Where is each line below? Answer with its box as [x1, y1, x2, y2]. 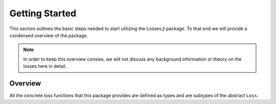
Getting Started [9, 8, 77, 19]
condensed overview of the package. [9, 32, 88, 38]
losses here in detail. [23, 63, 67, 69]
